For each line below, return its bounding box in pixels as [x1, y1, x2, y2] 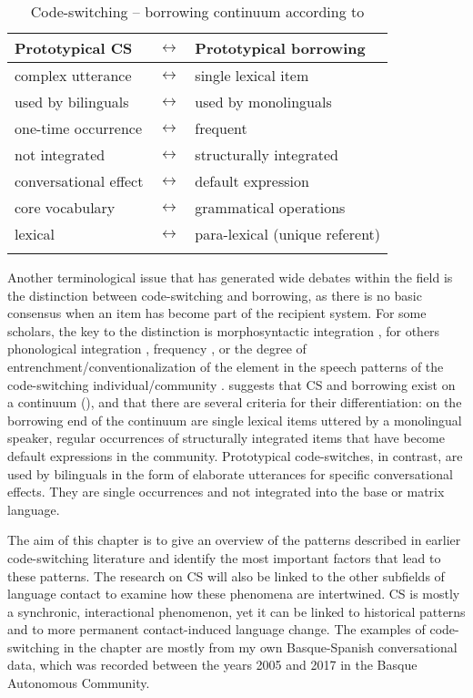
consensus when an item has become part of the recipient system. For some [7, 303, 427, 323]
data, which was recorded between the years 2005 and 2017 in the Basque [7, 655, 418, 674]
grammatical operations [195, 197, 346, 218]
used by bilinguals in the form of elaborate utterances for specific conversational [7, 464, 453, 483]
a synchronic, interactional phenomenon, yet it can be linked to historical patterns [7, 601, 466, 621]
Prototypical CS [15, 37, 133, 58]
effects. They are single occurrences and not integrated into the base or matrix [7, 482, 445, 501]
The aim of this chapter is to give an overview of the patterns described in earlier [7, 530, 461, 549]
